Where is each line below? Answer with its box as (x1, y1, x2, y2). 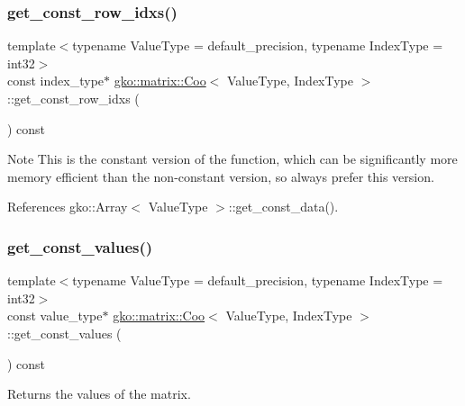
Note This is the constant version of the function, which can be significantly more (7, 149, 458, 168)
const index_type (7, 71, 105, 90)
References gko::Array (7, 197, 128, 216)
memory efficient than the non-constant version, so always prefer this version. (7, 167, 434, 185)
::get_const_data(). (228, 197, 339, 216)
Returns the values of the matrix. (7, 384, 191, 403)
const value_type (7, 306, 103, 325)
